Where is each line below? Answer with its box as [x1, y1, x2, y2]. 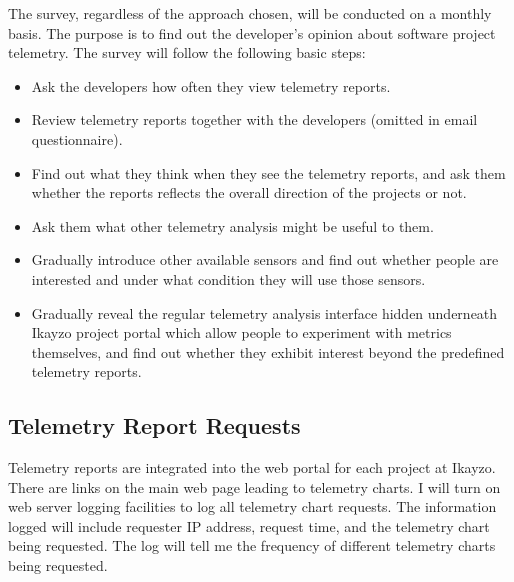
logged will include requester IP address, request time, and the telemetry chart [8, 515, 490, 536]
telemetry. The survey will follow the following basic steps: [8, 42, 366, 63]
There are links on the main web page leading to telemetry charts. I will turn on [8, 476, 501, 497]
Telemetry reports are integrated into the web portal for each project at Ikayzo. [8, 457, 496, 478]
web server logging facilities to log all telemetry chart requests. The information [8, 496, 497, 517]
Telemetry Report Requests [8, 410, 301, 441]
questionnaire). [31, 128, 123, 149]
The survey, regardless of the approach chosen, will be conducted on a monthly [8, 3, 492, 23]
